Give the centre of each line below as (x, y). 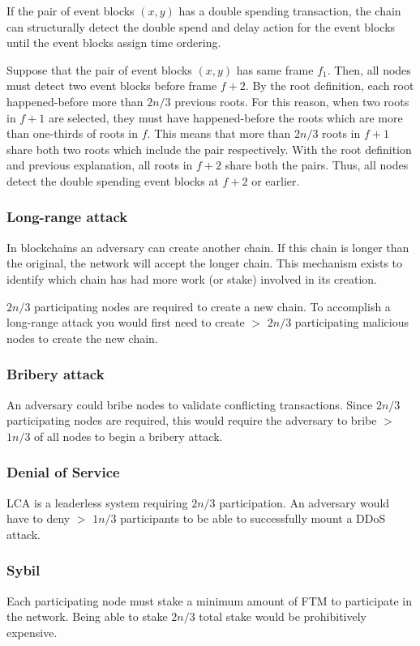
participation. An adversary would (304, 502)
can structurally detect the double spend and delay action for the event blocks (201, 26)
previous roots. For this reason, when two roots (292, 101)
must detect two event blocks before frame (112, 86)
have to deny (39, 518)
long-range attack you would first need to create (126, 322)
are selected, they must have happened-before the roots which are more (226, 117)
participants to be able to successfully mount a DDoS (253, 518)
